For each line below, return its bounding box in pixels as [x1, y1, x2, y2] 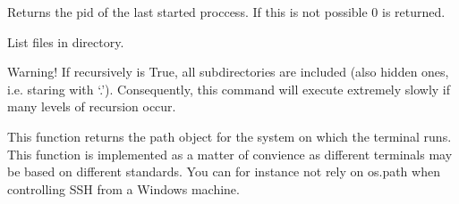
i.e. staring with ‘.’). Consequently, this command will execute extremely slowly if [7, 79, 451, 98]
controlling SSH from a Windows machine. [7, 179, 240, 198]
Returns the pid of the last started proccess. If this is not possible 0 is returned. [7, 3, 446, 20]
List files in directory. [7, 32, 124, 51]
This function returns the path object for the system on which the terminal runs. [7, 126, 452, 145]
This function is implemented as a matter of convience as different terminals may [7, 144, 453, 163]
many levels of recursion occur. [7, 97, 176, 116]
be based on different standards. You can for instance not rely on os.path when [7, 162, 440, 181]
